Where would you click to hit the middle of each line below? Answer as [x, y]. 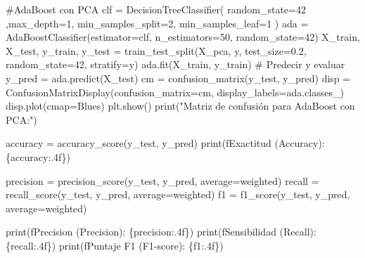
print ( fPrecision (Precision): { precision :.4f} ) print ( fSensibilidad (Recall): [161, 232]
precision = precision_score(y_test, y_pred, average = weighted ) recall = [162, 180]
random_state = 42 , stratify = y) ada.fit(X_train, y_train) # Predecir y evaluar [175, 64]
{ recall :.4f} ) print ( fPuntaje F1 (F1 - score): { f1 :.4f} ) [115, 245]
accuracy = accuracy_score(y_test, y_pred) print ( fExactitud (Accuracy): [165, 143]
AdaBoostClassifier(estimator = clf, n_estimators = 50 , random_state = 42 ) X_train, [183, 37]
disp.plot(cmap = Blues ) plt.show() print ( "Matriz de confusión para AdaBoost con [180, 106]
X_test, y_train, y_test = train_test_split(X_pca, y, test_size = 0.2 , [156, 50]
